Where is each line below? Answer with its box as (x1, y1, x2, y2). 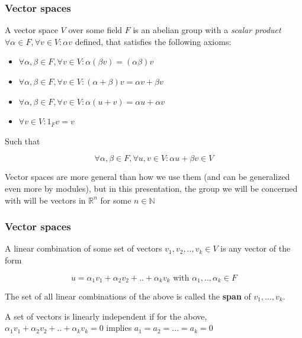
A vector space (5, 24, 58, 36)
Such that (5, 134, 40, 147)
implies (106, 321, 132, 334)
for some (100, 194, 131, 206)
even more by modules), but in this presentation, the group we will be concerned (5, 182, 298, 194)
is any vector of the (220, 242, 291, 255)
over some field (68, 24, 123, 36)
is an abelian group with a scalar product (133, 24, 281, 36)
